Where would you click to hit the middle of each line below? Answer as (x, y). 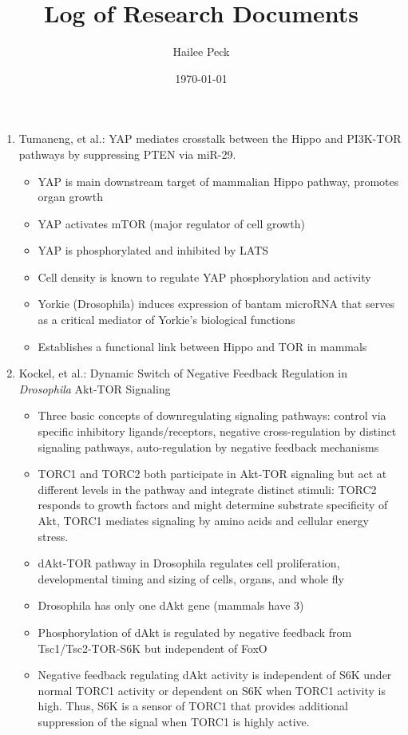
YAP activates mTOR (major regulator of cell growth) (171, 223)
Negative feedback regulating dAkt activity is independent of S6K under (215, 675)
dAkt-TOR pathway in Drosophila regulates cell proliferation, (189, 563)
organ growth (70, 197)
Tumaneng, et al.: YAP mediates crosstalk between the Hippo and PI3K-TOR (210, 138)
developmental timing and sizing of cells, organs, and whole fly (191, 578)
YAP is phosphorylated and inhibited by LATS (153, 250)
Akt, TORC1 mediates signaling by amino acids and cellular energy (203, 520)
